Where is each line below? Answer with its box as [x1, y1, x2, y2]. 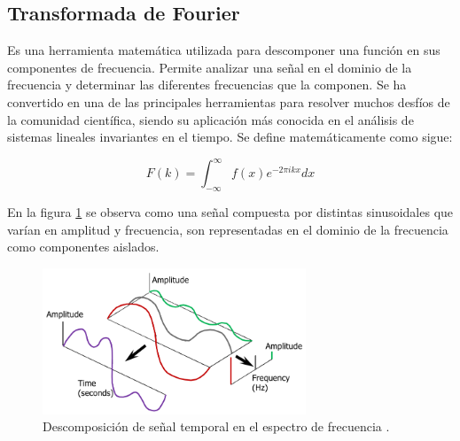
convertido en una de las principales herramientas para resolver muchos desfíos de [7, 92, 450, 111]
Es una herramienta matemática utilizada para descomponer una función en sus [7, 41, 441, 59]
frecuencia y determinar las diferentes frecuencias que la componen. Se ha [7, 75, 407, 94]
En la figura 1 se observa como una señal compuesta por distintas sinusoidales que [7, 203, 454, 221]
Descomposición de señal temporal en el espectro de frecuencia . [43, 417, 390, 436]
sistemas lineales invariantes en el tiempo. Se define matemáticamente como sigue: [7, 128, 453, 146]
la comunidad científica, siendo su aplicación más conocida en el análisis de [7, 110, 414, 128]
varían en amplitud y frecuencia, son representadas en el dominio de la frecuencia [7, 220, 448, 238]
